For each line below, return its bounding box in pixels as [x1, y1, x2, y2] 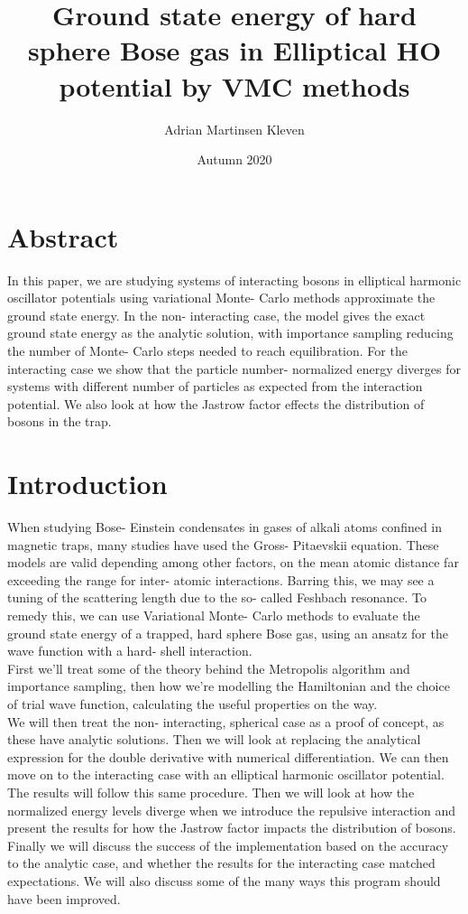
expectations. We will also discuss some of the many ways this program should [7, 871, 441, 890]
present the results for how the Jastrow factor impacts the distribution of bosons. [7, 818, 456, 837]
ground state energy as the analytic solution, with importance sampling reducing [7, 323, 454, 342]
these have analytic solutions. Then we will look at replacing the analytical [7, 730, 421, 749]
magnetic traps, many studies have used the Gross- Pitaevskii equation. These [7, 535, 439, 554]
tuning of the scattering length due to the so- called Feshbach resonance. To [7, 588, 427, 607]
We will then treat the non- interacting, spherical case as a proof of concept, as [7, 712, 445, 731]
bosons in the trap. [7, 412, 112, 431]
